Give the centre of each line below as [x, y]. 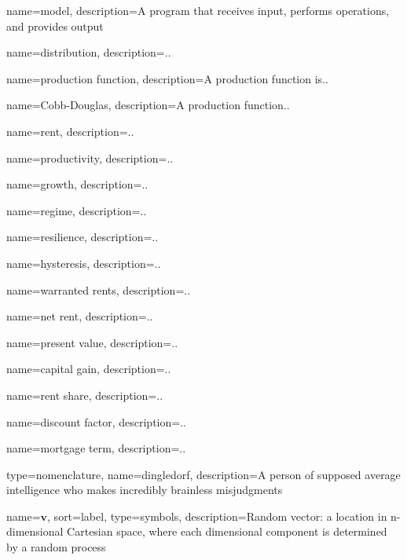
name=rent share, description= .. [85, 395]
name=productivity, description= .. [90, 157]
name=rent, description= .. [70, 131]
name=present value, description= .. [92, 342]
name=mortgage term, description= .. [96, 448]
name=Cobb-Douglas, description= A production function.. [148, 105]
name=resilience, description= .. [82, 237]
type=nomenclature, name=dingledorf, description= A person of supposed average [203, 474]
